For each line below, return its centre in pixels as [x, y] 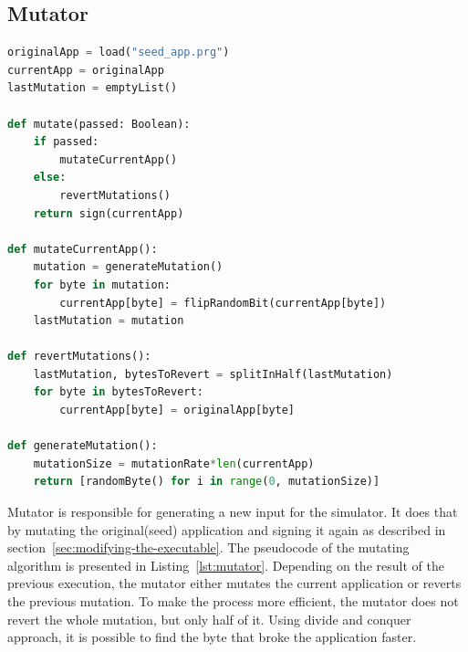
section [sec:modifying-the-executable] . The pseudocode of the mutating [208, 547]
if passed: [66, 142]
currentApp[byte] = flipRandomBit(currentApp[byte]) [223, 303]
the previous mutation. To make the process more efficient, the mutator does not [233, 601]
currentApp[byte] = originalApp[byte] [177, 410]
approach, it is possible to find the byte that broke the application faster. [212, 637]
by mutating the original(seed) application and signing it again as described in [227, 529]
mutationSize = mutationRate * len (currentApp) [174, 463]
